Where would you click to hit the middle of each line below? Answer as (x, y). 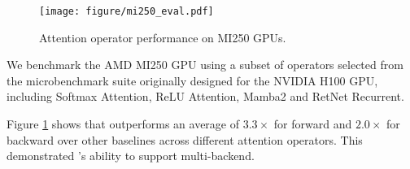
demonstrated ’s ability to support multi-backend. (131, 156)
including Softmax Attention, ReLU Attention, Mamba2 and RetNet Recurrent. (205, 96)
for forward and (313, 124)
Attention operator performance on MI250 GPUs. (163, 37)
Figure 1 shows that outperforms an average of (123, 124)
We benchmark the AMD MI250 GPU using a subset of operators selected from (205, 65)
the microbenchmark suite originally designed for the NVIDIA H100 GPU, (192, 80)
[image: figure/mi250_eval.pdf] (126, 11)
